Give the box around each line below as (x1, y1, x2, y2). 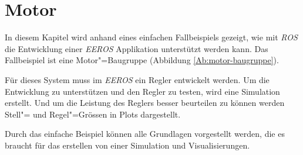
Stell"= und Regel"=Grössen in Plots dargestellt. (5, 108, 181, 120)
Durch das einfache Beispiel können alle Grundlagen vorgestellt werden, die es (5, 128, 285, 140)
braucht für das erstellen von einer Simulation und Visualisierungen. (5, 139, 250, 151)
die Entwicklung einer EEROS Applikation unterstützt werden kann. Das (5, 42, 268, 54)
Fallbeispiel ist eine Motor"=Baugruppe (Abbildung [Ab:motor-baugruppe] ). (5, 54, 279, 66)
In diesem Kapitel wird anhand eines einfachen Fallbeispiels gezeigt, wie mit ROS (5, 31, 298, 43)
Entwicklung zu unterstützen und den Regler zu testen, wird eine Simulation (5, 85, 280, 97)
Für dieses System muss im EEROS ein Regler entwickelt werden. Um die (5, 73, 270, 85)
